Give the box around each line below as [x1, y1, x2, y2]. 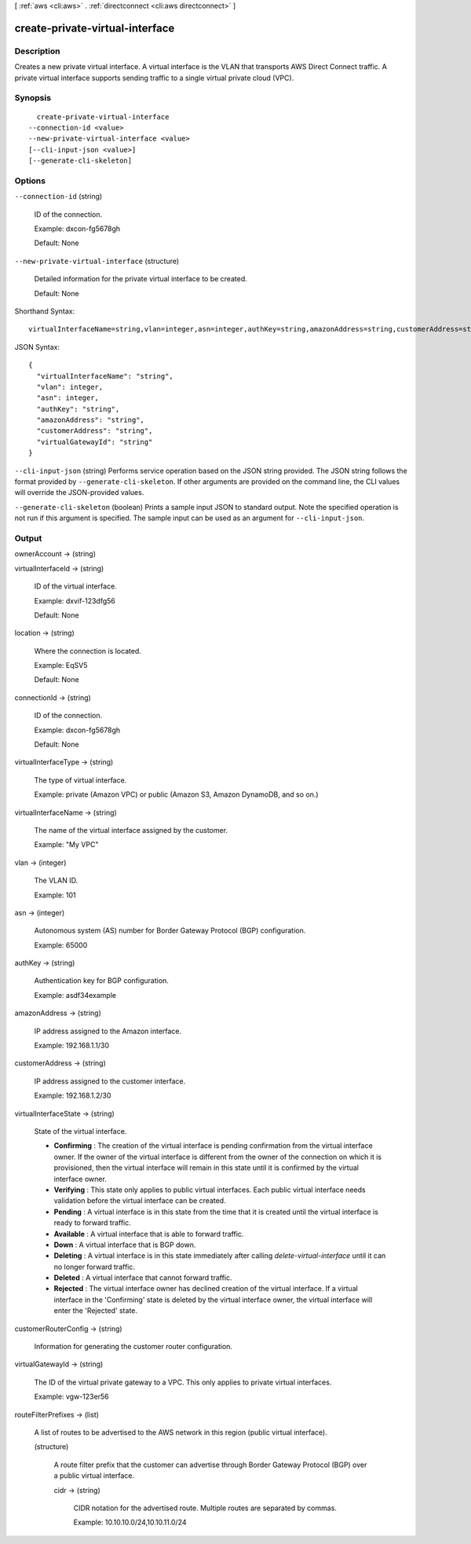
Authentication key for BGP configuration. [34, 976, 169, 985]
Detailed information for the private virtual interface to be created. [34, 274, 247, 284]
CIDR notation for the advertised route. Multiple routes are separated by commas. [73, 1503, 338, 1513]
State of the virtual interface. [34, 1127, 127, 1135]
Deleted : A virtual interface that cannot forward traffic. [53, 1273, 232, 1282]
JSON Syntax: [14, 342, 60, 351]
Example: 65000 [34, 940, 88, 950]
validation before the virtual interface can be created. [53, 1196, 227, 1205]
